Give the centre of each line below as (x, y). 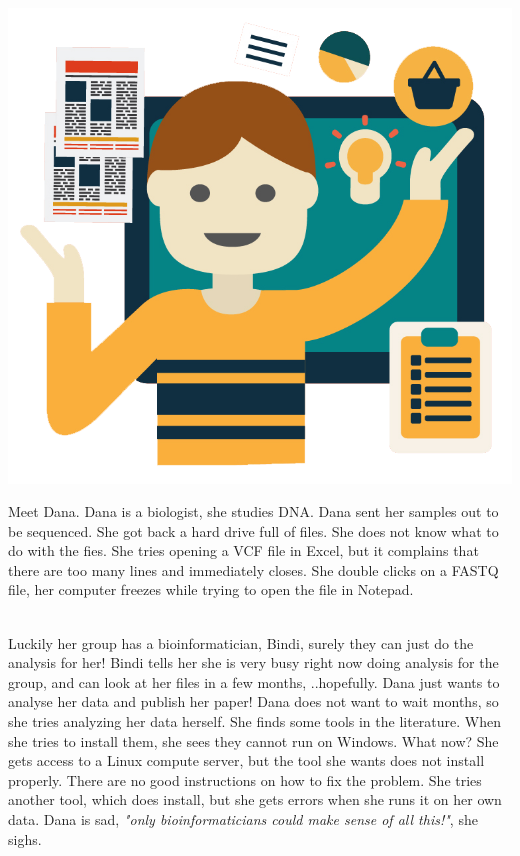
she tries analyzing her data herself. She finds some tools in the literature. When (254, 721)
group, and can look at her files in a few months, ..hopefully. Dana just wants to (254, 681)
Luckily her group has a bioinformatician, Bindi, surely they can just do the (241, 642)
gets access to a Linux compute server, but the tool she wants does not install (246, 760)
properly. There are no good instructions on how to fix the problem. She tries (245, 779)
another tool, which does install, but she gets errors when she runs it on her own (255, 799)
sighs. (25, 838)
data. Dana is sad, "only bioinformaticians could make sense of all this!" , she (243, 819)
